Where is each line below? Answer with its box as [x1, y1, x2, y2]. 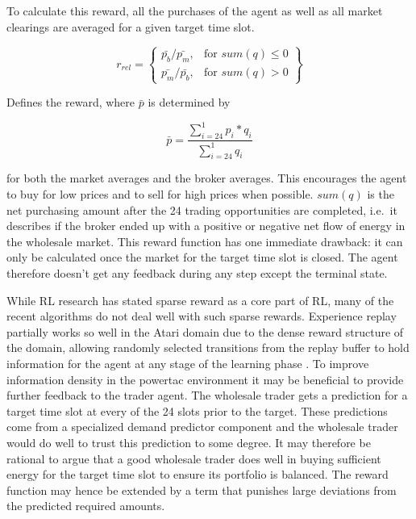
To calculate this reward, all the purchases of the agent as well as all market [6, 2, 383, 19]
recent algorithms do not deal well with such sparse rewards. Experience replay [6, 308, 397, 324]
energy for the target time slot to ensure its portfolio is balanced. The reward [6, 466, 389, 483]
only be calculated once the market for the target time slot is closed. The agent [6, 249, 398, 266]
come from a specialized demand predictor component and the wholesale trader [6, 418, 398, 435]
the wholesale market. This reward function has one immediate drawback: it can [6, 232, 403, 249]
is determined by [148, 94, 231, 111]
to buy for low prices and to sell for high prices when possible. [6, 186, 314, 202]
